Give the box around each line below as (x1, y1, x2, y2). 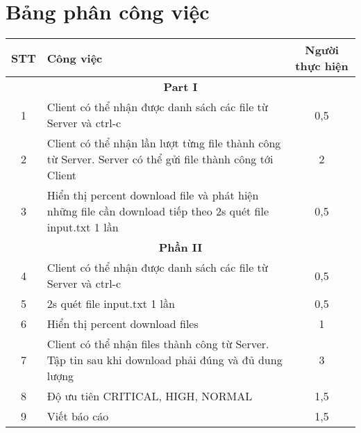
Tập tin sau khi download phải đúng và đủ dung (47, 352, 283, 368)
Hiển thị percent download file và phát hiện (47, 187, 259, 204)
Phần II (158, 239, 203, 256)
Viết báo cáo (47, 408, 109, 425)
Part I (163, 79, 198, 95)
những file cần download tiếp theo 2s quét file (47, 203, 269, 220)
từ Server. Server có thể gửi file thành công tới (47, 151, 274, 168)
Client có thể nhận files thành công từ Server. (47, 336, 269, 352)
